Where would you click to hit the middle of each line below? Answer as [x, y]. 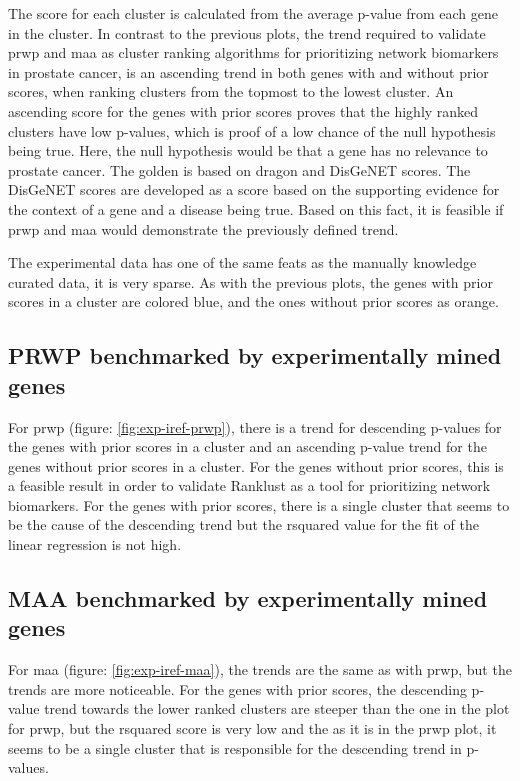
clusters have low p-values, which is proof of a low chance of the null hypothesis [252, 130]
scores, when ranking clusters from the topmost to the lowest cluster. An [231, 91]
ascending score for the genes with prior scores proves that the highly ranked [243, 110]
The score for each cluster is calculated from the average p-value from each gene [253, 13]
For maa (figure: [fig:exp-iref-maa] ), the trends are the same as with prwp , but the [260, 669]
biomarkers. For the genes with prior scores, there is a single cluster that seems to [259, 504]
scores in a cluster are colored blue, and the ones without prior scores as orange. [253, 301]
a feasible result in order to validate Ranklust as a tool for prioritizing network [249, 485]
